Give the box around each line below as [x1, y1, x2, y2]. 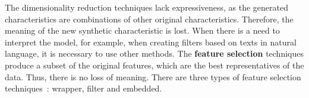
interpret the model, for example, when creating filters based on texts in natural [5, 35, 297, 48]
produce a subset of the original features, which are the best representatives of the [5, 58, 304, 71]
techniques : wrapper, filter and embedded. [5, 82, 162, 94]
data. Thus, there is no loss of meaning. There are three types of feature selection [5, 70, 301, 83]
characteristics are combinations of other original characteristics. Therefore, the [5, 12, 294, 25]
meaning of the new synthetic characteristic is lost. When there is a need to [5, 24, 280, 37]
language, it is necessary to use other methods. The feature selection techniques [5, 47, 304, 60]
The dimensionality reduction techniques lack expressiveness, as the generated [5, 1, 289, 13]
